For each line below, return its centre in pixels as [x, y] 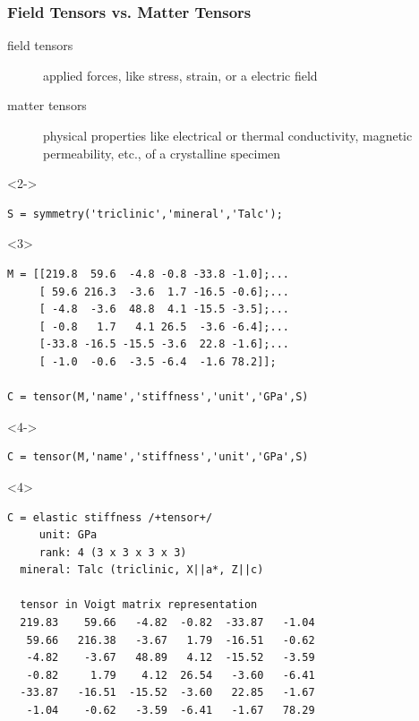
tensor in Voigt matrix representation [139, 605]
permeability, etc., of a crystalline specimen [162, 153]
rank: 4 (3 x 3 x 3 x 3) [113, 552]
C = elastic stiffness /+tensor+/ [110, 517]
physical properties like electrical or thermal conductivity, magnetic [228, 135]
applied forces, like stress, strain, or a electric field [180, 75]
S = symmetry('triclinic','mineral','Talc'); [145, 214]
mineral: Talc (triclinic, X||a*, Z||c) [142, 570]
